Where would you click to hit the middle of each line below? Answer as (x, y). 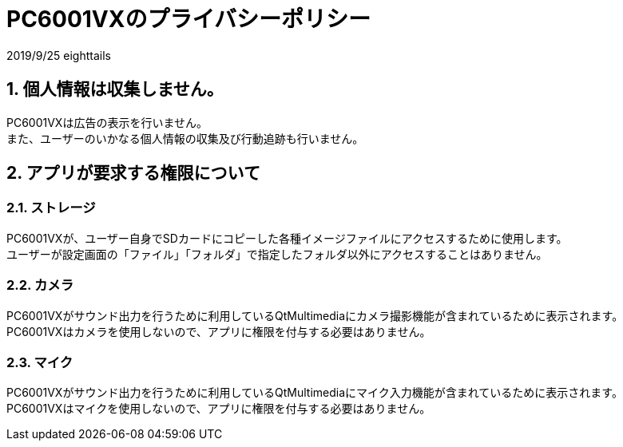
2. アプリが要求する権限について (133, 173)
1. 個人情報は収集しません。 (115, 89)
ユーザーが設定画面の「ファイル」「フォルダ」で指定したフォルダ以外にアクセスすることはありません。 (277, 254)
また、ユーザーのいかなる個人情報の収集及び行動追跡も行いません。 (185, 138)
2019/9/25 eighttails (59, 55)
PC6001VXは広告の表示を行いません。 (107, 122)
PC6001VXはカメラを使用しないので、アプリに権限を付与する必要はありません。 (219, 331)
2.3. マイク (40, 362)
